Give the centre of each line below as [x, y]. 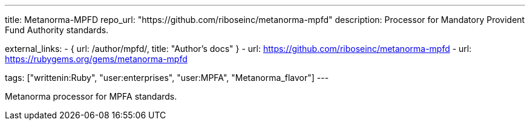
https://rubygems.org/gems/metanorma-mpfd [96, 59]
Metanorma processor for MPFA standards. [91, 96]
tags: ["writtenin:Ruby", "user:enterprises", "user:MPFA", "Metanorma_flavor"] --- [167, 78]
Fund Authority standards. [57, 30]
